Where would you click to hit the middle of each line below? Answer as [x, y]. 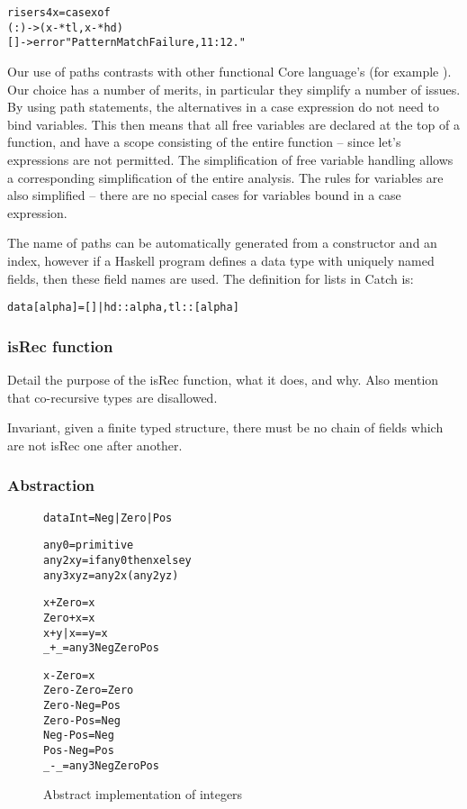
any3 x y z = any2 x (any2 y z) [111, 575]
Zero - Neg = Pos [82, 706]
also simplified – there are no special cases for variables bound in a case [204, 195]
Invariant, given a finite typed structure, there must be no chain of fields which [225, 427]
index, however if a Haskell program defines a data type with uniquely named [221, 260]
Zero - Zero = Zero [89, 691]
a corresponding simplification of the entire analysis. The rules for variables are [225, 177]
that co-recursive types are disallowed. [112, 397]
